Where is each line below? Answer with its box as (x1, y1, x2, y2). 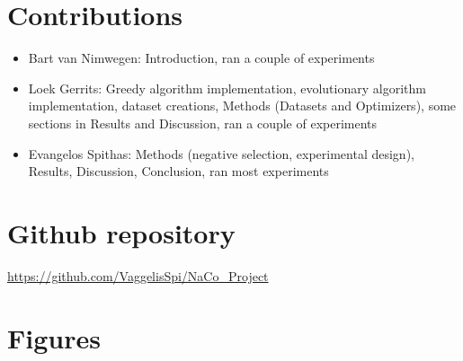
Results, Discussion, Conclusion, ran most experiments (28, 162, 329, 180)
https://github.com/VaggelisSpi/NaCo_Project (7, 266, 269, 285)
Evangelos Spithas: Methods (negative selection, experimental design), (28, 144, 414, 163)
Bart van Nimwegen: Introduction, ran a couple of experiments (28, 48, 375, 67)
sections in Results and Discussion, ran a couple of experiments (28, 113, 378, 132)
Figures (7, 319, 101, 356)
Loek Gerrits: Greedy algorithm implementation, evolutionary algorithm (28, 78, 426, 97)
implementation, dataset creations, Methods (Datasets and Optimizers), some (28, 96, 457, 115)
